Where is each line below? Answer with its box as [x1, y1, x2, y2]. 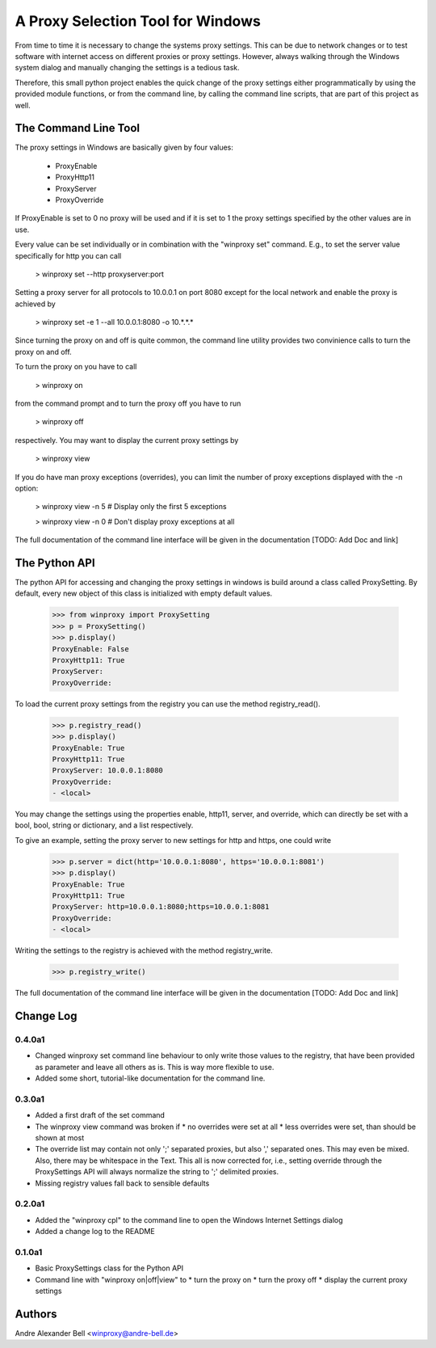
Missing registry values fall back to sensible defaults [35, 1178, 210, 1188]
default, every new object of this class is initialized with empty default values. [15, 588, 273, 598]
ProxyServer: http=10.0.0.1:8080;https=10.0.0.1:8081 [52, 902, 270, 912]
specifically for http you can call [15, 251, 122, 260]
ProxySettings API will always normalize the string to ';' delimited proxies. [35, 1167, 279, 1177]
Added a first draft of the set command [35, 1110, 166, 1120]
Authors [15, 1307, 57, 1321]
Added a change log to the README [35, 1227, 155, 1236]
